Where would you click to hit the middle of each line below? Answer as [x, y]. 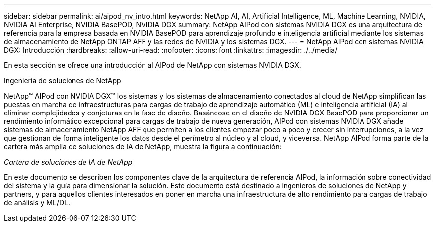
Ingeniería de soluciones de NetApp [63, 81]
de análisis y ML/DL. [37, 202]
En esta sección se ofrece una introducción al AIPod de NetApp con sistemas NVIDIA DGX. [153, 65]
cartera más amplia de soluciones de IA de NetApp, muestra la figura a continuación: [143, 146]
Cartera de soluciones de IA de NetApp [68, 162]
